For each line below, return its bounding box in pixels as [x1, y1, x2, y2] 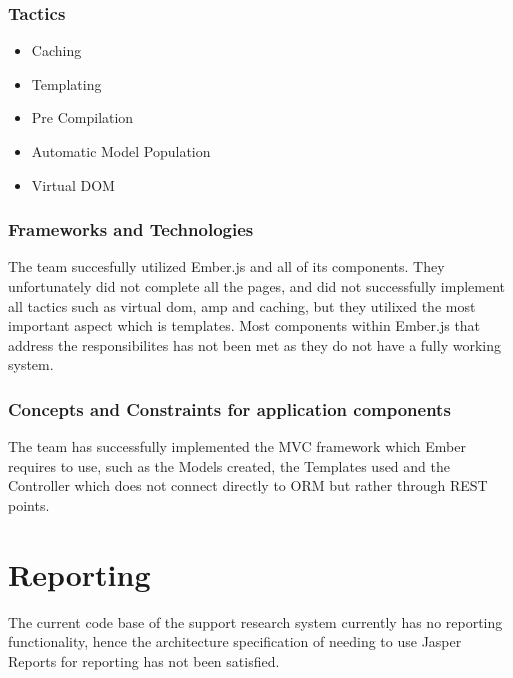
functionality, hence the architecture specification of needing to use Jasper [8, 631, 462, 652]
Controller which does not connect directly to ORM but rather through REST [8, 475, 488, 496]
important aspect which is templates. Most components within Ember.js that [8, 315, 481, 336]
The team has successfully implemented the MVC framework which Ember [8, 436, 466, 457]
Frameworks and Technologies [8, 217, 254, 242]
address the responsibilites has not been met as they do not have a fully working [8, 334, 501, 355]
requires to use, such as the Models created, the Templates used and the [8, 455, 450, 476]
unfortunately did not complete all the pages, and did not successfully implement [8, 276, 505, 296]
